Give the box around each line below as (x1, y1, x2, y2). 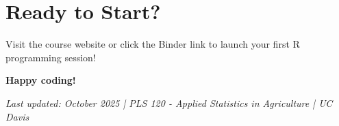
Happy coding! (5, 73, 76, 87)
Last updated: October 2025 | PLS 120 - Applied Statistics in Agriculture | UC (5, 95, 333, 110)
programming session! (5, 50, 96, 64)
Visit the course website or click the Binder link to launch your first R (5, 37, 300, 51)
